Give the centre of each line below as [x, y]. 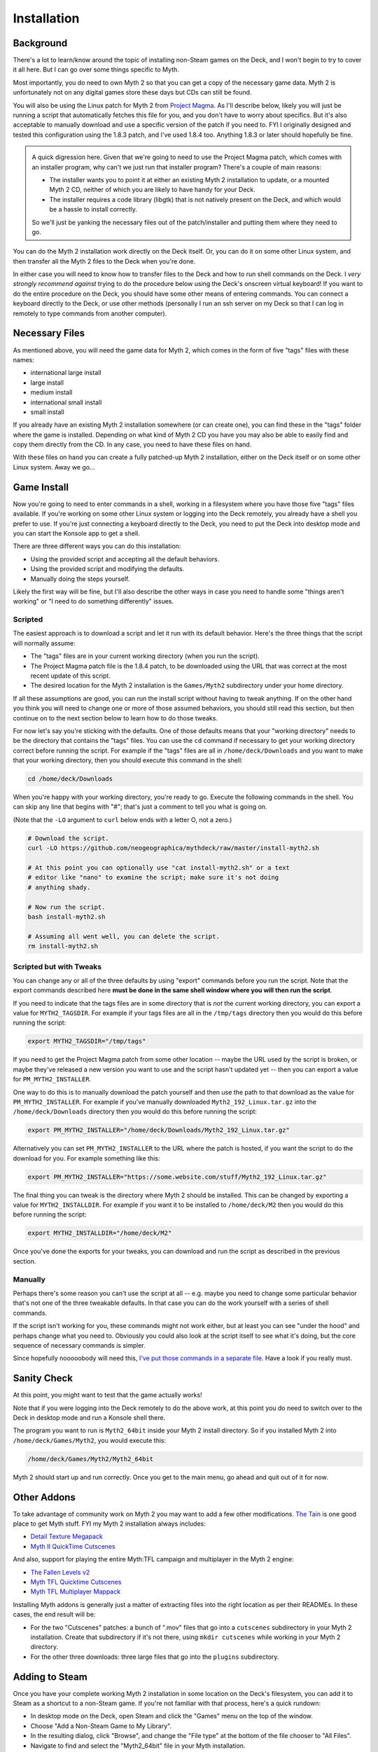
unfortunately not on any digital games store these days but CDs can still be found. [132, 93]
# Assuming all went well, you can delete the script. [124, 936]
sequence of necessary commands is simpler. [79, 1345]
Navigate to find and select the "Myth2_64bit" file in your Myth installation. [138, 1746]
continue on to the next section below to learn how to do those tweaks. [115, 718]
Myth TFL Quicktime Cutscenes [76, 1582]
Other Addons [44, 1497]
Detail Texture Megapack [66, 1537]
